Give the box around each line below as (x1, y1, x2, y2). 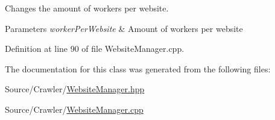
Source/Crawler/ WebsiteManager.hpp (5, 83, 145, 95)
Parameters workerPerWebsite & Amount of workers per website (5, 22, 243, 34)
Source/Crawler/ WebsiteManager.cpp (5, 103, 144, 115)
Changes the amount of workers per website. (5, 2, 169, 14)
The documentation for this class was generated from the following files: (5, 62, 271, 75)
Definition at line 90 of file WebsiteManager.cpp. (5, 42, 185, 55)
